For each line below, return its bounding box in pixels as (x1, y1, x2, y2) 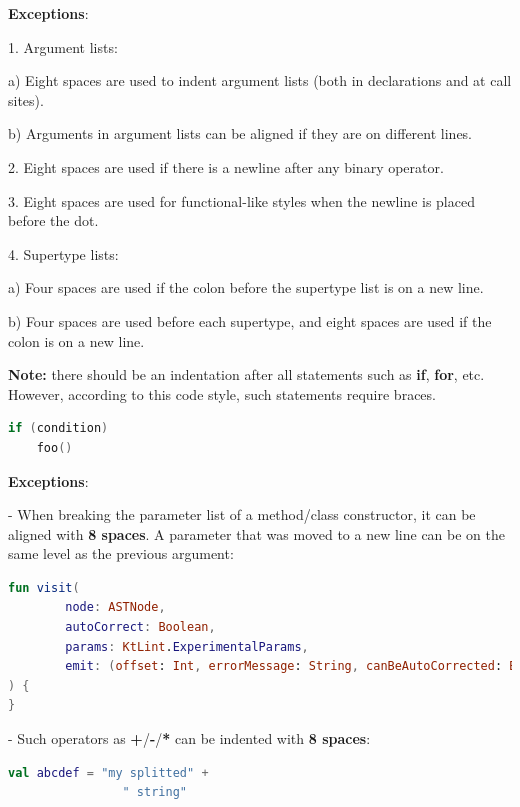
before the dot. (8, 210, 99, 231)
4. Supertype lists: (8, 243, 119, 264)
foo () (36, 440, 73, 455)
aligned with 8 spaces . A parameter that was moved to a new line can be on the (8, 523, 505, 544)
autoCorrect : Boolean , (65, 620, 216, 635)
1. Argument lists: (8, 36, 118, 57)
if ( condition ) (8, 421, 109, 436)
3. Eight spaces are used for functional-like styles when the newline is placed (8, 190, 475, 211)
